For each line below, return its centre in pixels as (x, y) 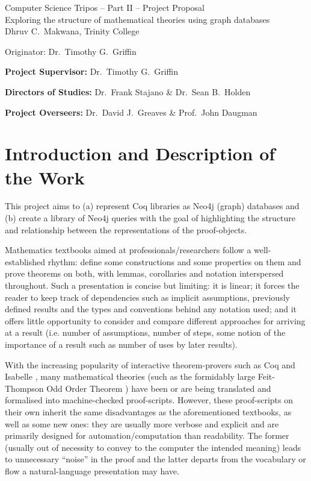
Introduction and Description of (140, 153)
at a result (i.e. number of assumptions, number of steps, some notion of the (145, 332)
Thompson (24, 388)
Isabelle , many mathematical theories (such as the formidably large (130, 376)
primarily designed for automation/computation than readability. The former (147, 435)
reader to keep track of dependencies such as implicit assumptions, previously (147, 297)
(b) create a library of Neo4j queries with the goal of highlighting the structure (150, 218)
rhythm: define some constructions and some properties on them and (174, 261)
